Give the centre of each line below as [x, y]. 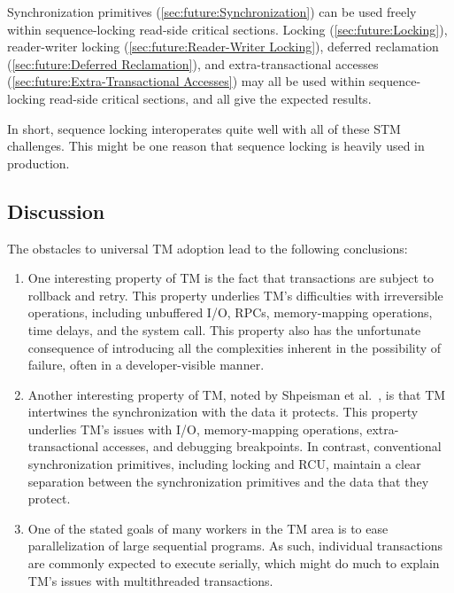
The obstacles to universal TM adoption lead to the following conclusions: [208, 248]
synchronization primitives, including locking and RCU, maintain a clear [224, 464]
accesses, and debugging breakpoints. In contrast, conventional [272, 446]
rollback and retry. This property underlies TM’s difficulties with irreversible [235, 295]
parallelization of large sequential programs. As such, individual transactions [235, 546]
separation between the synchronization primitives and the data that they [228, 481]
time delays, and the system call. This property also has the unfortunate [224, 329]
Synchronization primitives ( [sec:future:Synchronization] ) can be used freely [212, 12]
